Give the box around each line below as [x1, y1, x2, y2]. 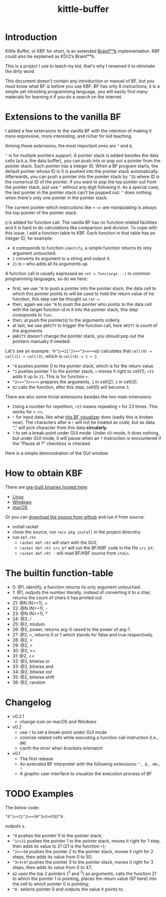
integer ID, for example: [5, 235, 53, 241]
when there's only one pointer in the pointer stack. [5, 194, 108, 200]
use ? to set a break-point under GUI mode [19, 729, 107, 735]
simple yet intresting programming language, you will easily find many [5, 88, 148, 94]
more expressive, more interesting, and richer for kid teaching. [5, 133, 133, 139]
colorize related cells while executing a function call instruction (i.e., [19, 734, 159, 741]
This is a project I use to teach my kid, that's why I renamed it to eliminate [5, 63, 155, 69]
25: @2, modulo [12, 621, 45, 627]
